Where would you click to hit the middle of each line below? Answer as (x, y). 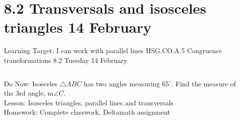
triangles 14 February (78, 27)
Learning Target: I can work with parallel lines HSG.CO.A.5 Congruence (113, 50)
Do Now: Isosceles (31, 83)
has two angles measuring (122, 83)
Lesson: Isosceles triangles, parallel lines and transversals (89, 102)
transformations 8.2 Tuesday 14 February (66, 60)
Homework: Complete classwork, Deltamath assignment (87, 112)
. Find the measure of (204, 83)
